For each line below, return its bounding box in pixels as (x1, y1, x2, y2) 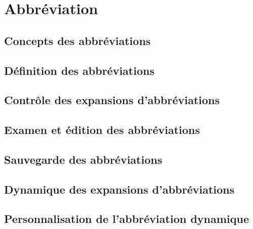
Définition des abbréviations (4, 62, 155, 78)
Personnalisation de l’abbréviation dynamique (4, 211, 249, 226)
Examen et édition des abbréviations (4, 122, 200, 138)
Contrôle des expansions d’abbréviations (4, 92, 220, 108)
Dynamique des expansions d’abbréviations (4, 181, 235, 197)
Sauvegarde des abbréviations (4, 151, 162, 167)
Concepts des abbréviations (4, 32, 151, 48)
